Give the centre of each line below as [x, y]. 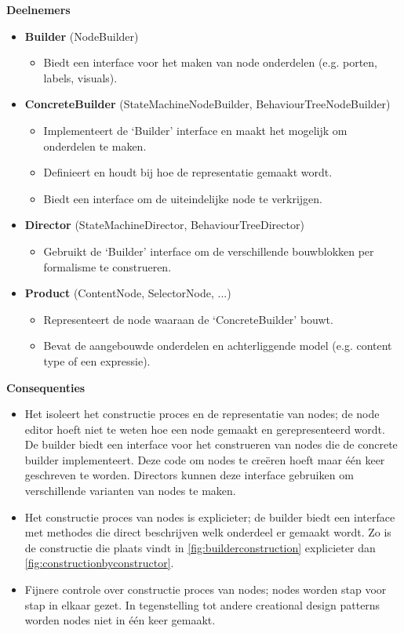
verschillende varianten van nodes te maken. [130, 491]
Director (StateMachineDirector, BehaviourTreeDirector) [164, 225]
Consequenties [46, 387]
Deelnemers [38, 9]
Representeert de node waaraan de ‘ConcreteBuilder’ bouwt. [188, 319]
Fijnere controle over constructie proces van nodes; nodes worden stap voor [206, 589]
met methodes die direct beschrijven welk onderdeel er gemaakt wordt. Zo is [208, 532]
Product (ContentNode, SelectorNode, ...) [128, 293]
